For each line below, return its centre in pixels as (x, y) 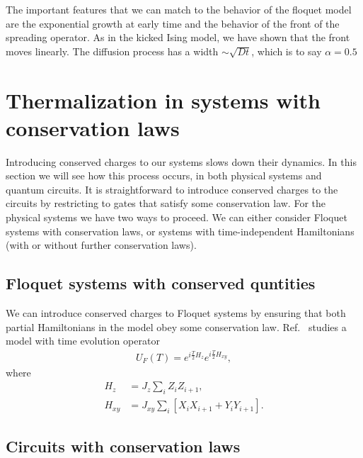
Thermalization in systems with (163, 100)
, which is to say (287, 51)
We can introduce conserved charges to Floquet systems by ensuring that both (176, 313)
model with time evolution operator (83, 341)
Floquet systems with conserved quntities (161, 283)
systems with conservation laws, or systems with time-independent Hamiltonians (180, 231)
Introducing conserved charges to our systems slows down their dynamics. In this (181, 161)
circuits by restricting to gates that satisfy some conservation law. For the (166, 203)
